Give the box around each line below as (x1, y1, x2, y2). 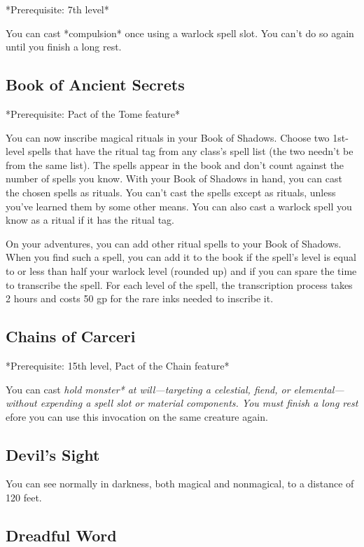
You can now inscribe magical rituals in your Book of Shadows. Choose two (6, 130, 330, 144)
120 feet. (6, 490, 42, 505)
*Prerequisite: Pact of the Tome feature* (6, 106, 181, 121)
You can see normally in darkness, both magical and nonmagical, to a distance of (6, 476, 354, 491)
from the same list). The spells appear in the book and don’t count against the (6, 157, 344, 172)
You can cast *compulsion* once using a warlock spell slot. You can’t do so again (6, 25, 354, 40)
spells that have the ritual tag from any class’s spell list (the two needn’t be (27, 144, 353, 158)
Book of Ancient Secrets (6, 74, 185, 95)
